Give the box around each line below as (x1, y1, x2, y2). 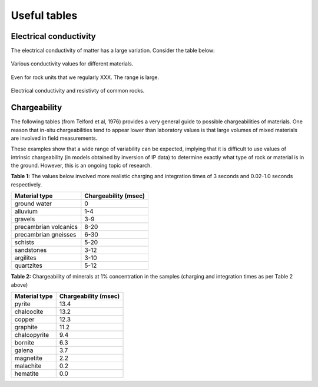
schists (14, 238, 35, 247)
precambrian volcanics (14, 223, 78, 231)
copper (14, 316, 35, 324)
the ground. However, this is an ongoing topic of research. (11, 162, 153, 169)
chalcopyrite (14, 331, 49, 339)
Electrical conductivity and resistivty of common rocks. (11, 87, 145, 94)
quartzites (14, 261, 43, 270)
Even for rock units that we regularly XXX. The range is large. (11, 74, 160, 81)
